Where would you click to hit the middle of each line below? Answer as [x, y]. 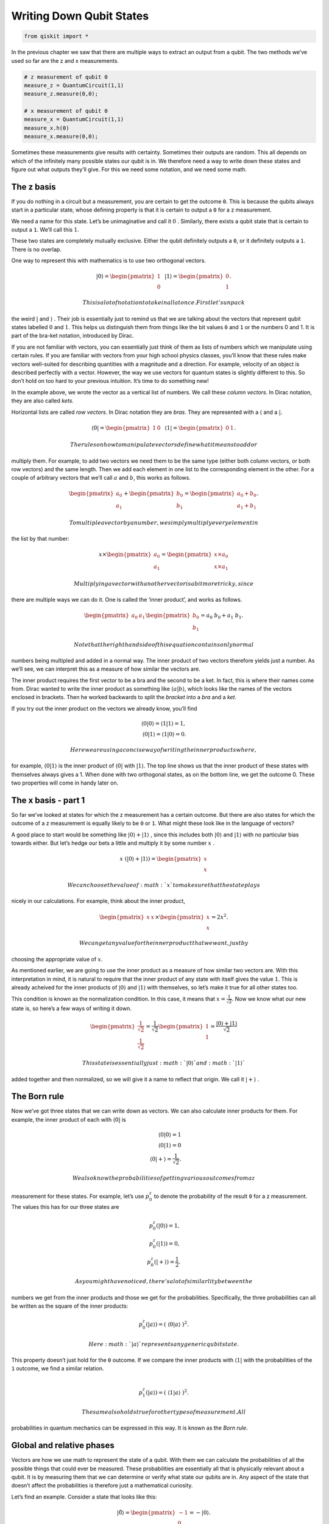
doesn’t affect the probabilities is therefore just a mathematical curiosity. [102, 1486]
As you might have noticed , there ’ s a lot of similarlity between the [164, 1281]
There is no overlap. [37, 249]
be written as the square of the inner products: [70, 1306]
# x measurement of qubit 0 [66, 111]
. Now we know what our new [269, 999]
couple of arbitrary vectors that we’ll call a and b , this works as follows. [101, 478]
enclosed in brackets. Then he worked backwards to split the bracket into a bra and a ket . [124, 697]
